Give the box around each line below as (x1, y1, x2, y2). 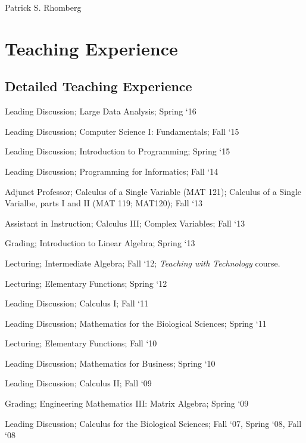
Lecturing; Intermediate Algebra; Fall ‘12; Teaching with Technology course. (5, 256, 280, 269)
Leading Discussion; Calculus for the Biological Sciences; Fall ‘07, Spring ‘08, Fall (5, 417, 302, 429)
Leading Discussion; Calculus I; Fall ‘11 (5, 297, 149, 309)
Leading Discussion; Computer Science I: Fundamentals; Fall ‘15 (5, 125, 239, 137)
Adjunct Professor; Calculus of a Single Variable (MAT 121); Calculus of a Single (5, 185, 302, 197)
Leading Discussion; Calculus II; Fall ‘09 (5, 377, 152, 389)
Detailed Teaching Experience (5, 77, 192, 95)
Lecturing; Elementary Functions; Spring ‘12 (5, 277, 167, 289)
